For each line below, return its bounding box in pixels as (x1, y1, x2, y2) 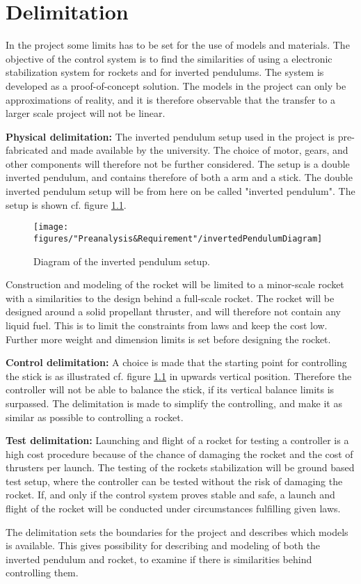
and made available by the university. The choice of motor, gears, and (51, 143, 348, 157)
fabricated (6, 143, 49, 157)
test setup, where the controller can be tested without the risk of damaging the (6, 473, 343, 488)
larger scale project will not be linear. (6, 106, 166, 120)
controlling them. (6, 565, 79, 580)
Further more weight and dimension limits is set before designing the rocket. (6, 331, 331, 346)
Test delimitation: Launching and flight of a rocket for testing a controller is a (6, 433, 349, 448)
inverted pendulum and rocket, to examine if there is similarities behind (6, 551, 312, 566)
